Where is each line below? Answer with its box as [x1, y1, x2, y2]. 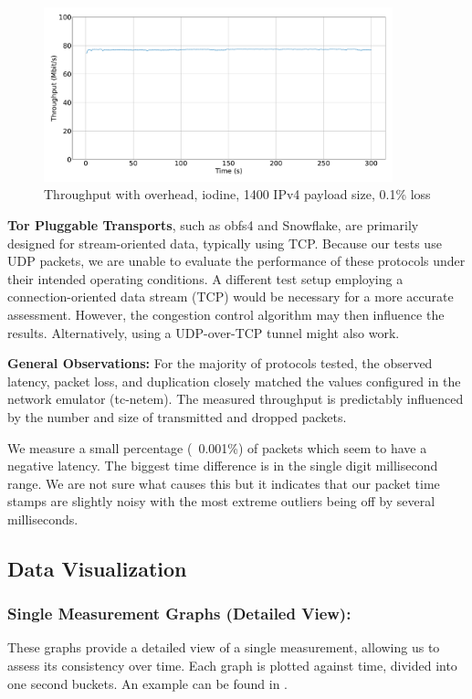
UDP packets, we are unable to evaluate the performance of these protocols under [7, 251, 466, 270]
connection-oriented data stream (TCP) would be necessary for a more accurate [7, 287, 454, 306]
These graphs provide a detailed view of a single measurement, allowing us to [7, 638, 440, 657]
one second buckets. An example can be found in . [7, 673, 288, 693]
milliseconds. [7, 509, 79, 528]
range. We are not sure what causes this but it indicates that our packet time [7, 473, 440, 492]
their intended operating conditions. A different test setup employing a [7, 269, 404, 288]
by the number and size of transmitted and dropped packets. [7, 407, 347, 426]
